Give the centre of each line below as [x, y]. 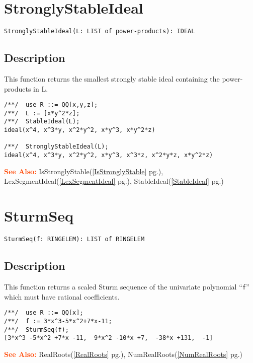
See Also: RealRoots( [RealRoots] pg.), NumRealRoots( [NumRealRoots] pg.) [123, 354]
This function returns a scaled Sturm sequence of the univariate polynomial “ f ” [127, 286]
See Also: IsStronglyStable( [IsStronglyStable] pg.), [84, 171]
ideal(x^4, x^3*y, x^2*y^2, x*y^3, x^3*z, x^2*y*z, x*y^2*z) [109, 155]
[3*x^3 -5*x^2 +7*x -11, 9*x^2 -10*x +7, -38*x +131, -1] [109, 338]
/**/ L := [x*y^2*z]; [42, 113]
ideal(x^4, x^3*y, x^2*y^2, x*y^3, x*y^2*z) [80, 130]
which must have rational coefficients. [62, 296]
